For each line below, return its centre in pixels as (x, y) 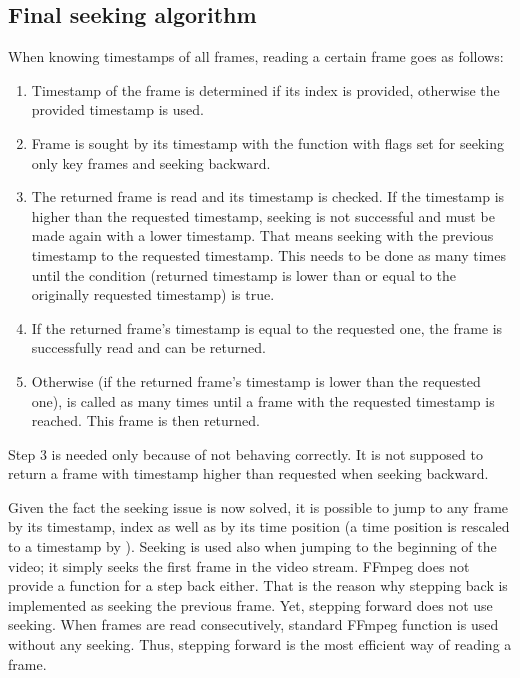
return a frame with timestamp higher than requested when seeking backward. (248, 473)
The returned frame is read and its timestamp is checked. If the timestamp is (268, 196)
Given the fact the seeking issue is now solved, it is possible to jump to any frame (258, 506)
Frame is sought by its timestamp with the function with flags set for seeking (267, 142)
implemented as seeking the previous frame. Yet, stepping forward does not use (250, 604)
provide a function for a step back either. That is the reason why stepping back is (258, 585)
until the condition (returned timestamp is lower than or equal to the (244, 274)
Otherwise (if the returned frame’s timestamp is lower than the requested (256, 380)
